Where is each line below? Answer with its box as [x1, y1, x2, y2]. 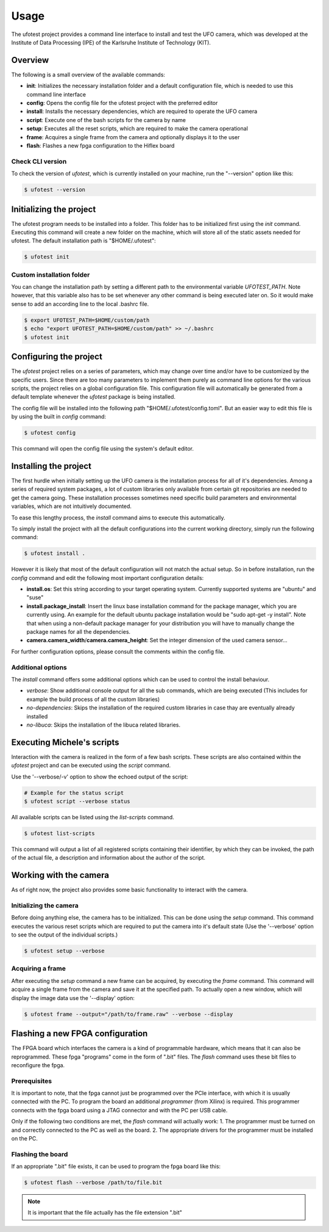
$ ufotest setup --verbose [24, 948, 105, 955]
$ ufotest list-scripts [24, 830, 96, 836]
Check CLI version [11, 157, 67, 165]
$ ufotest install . [24, 550, 85, 557]
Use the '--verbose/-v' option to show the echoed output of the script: [11, 773, 188, 780]
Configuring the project [11, 352, 103, 362]
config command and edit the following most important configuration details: [11, 574, 204, 581]
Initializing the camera [11, 901, 79, 910]
